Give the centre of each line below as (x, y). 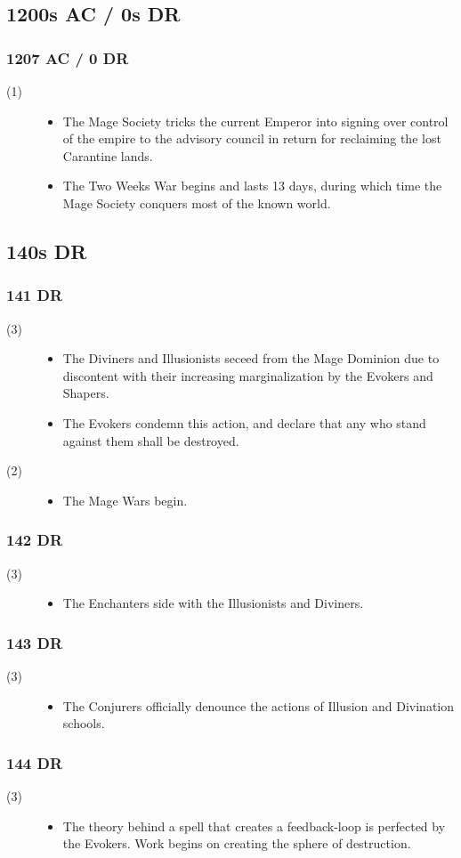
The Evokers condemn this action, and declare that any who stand (244, 422)
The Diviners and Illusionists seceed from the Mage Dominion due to (251, 358)
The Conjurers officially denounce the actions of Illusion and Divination (259, 705)
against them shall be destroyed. (151, 440)
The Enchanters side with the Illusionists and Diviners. (213, 603)
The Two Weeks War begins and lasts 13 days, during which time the (252, 186)
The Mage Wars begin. (125, 500)
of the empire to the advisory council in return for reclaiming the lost (252, 138)
